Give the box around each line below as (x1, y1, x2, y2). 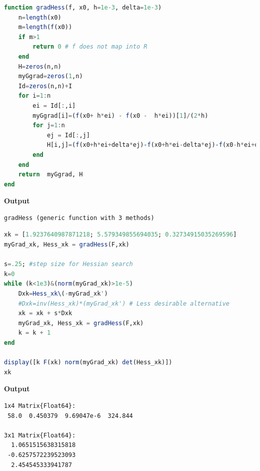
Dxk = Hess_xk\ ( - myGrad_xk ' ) (18, 290, 108, 298)
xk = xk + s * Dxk (18, 310, 72, 317)
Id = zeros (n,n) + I (18, 82, 72, 90)
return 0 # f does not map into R (32, 43, 147, 51)
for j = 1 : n (32, 122, 65, 129)
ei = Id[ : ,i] (32, 102, 76, 109)
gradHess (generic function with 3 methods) (4, 214, 154, 221)
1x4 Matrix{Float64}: (4, 402, 76, 409)
